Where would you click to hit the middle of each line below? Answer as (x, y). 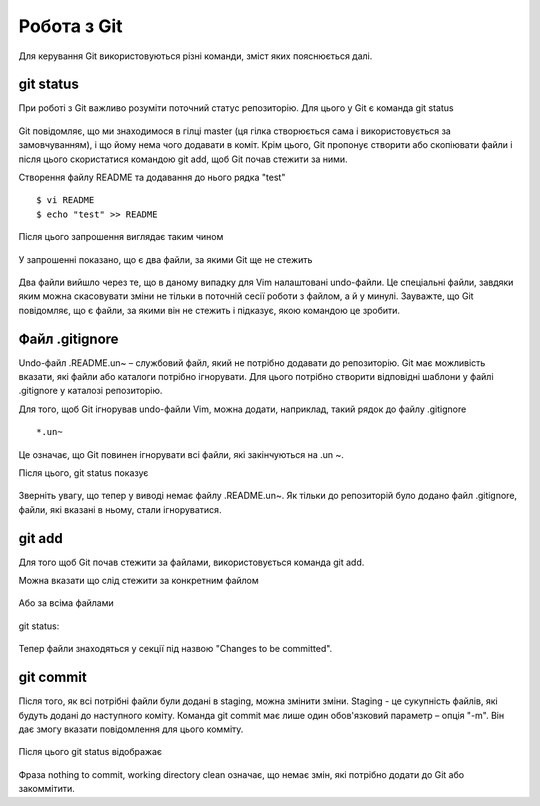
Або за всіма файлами (66, 603)
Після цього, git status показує (83, 473)
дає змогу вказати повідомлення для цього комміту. (131, 729)
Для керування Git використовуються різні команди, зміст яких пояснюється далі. (195, 56)
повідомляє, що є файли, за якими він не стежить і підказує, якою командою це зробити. (209, 310)
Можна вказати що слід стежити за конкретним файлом (138, 581)
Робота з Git (71, 26)
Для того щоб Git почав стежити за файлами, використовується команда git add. (191, 562)
